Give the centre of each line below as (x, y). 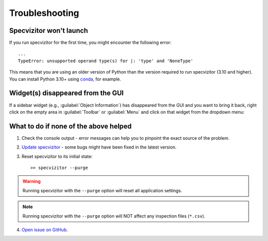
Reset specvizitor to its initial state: (57, 156)
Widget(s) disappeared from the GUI (67, 93)
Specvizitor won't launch (49, 31)
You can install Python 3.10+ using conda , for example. (65, 79)
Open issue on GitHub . (45, 230)
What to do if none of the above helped (70, 126)
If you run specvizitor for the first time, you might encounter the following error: (90, 43)
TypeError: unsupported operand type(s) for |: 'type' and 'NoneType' (106, 61)
